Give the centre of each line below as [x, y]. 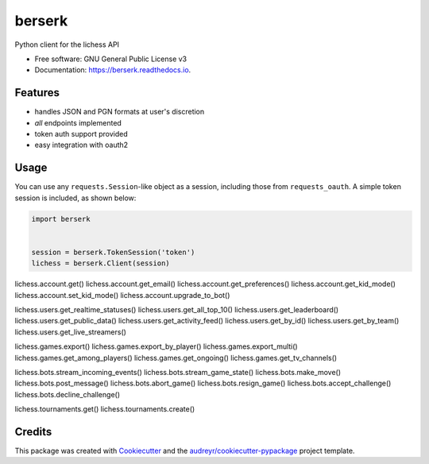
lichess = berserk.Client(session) [100, 263]
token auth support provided [81, 134]
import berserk [61, 219]
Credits [33, 432]
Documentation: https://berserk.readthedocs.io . [113, 70]
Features [37, 93]
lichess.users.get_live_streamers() [71, 332]
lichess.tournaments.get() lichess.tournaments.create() [105, 409]
